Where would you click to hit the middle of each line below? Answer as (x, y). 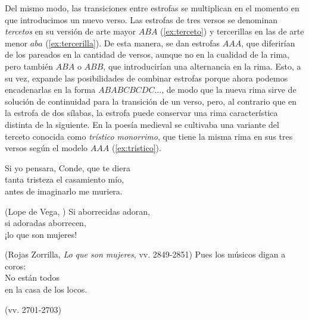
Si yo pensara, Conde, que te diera (68, 167)
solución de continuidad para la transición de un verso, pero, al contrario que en (151, 101)
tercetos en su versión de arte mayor (71, 31)
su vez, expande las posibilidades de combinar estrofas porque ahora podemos (146, 78)
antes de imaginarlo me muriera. (64, 191)
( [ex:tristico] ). (136, 148)
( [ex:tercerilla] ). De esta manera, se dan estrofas (132, 43)
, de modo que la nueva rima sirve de (229, 90)
